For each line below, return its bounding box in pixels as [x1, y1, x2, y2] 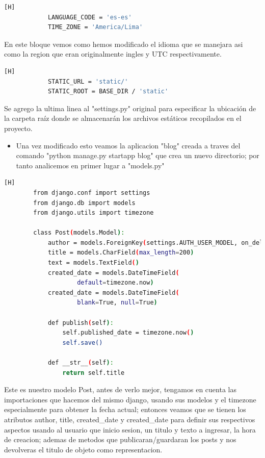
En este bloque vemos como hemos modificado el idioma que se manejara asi [4, 38, 243, 49]
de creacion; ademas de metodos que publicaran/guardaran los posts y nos [4, 434, 236, 445]
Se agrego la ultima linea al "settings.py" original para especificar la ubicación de [4, 103, 256, 113]
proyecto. [4, 122, 33, 133]
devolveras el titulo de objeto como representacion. [4, 444, 163, 454]
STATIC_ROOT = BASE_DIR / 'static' [47, 88, 169, 95]
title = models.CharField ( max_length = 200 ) [47, 249, 194, 257]
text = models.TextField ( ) [47, 259, 139, 267]
